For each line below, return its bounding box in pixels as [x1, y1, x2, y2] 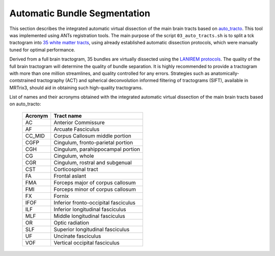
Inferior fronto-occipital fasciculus [53, 199, 136, 206]
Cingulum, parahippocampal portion [53, 146, 140, 153]
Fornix [53, 192, 69, 200]
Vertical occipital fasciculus [53, 239, 120, 246]
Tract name [53, 112, 82, 119]
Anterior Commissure [53, 119, 105, 126]
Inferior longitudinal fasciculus [53, 206, 127, 213]
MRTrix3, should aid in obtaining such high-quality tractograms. [9, 84, 143, 91]
